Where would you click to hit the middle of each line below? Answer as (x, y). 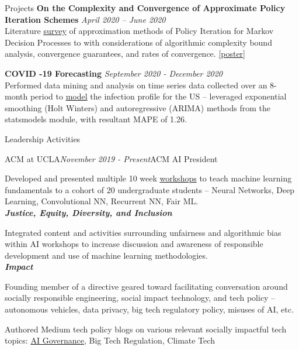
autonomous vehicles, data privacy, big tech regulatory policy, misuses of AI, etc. (149, 309)
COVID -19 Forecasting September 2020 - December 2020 (114, 73)
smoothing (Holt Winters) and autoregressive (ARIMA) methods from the (138, 107)
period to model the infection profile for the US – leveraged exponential (158, 96)
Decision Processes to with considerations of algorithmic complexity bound (138, 42)
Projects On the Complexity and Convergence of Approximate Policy (145, 8)
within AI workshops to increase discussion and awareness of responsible (134, 244)
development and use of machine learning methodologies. (106, 255)
